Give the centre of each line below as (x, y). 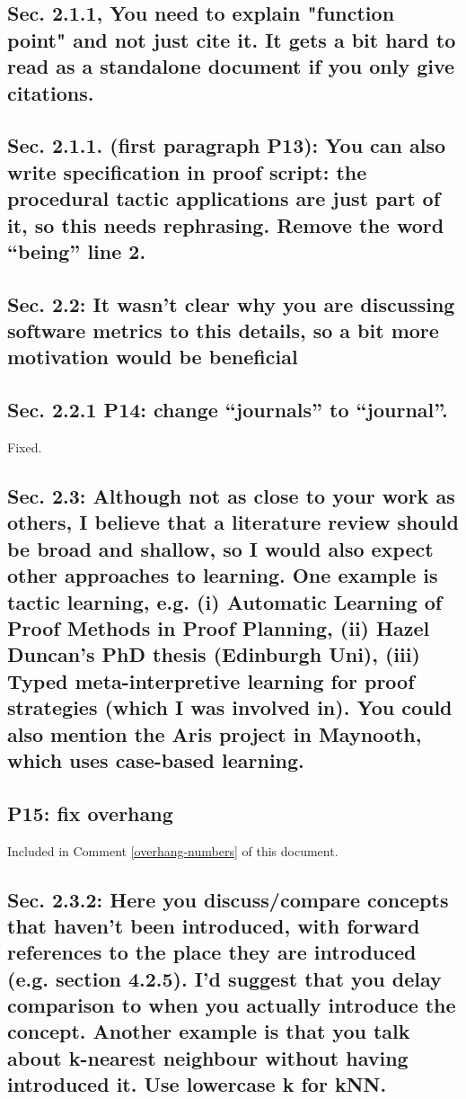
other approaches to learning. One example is (223, 575)
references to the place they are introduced (212, 952)
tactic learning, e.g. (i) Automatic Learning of (225, 601)
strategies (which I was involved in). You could (230, 707)
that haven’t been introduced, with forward (214, 925)
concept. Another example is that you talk (209, 1031)
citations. (51, 92)
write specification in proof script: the (187, 171)
